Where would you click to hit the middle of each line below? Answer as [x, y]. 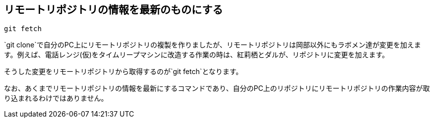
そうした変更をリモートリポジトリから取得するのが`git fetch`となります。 [124, 72]
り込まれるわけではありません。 [56, 98]
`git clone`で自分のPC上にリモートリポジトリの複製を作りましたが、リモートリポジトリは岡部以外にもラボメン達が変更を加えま [213, 45]
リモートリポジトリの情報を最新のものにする [114, 10]
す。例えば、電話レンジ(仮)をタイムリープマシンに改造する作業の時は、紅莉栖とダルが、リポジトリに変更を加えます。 [197, 55]
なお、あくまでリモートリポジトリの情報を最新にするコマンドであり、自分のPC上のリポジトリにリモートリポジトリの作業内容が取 [217, 88]
